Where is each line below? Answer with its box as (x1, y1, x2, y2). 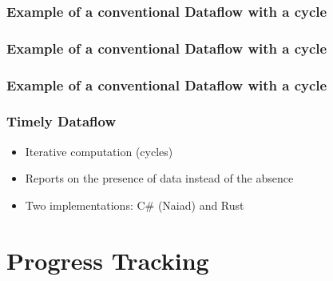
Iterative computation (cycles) (25, 143, 173, 159)
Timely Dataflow (6, 111, 116, 131)
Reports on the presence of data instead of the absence (25, 170, 294, 187)
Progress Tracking (6, 243, 209, 276)
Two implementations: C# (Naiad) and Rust (25, 196, 244, 213)
